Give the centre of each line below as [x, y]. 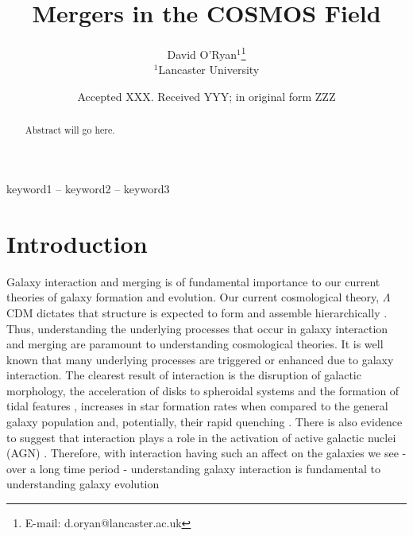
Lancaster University [209, 70]
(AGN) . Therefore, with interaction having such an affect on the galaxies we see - [206, 453]
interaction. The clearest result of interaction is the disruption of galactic [184, 375]
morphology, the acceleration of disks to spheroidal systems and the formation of [203, 390]
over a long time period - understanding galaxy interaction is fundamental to [193, 468]
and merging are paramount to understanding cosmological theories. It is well [195, 344]
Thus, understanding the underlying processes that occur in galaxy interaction [197, 328]
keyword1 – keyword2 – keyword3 [88, 189]
